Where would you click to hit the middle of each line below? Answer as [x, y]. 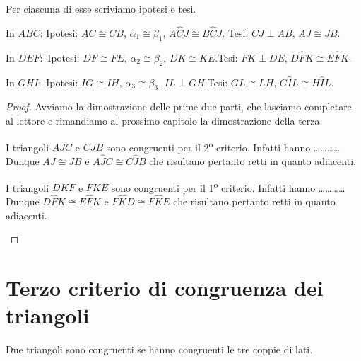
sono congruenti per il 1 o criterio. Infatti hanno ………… [228, 186]
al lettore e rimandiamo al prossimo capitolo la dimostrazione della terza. [164, 121]
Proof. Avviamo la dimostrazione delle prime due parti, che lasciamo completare [179, 107]
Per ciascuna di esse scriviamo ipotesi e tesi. [101, 8]
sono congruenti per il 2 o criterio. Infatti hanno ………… [223, 146]
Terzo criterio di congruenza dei [165, 288]
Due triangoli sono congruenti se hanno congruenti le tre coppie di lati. [159, 349]
